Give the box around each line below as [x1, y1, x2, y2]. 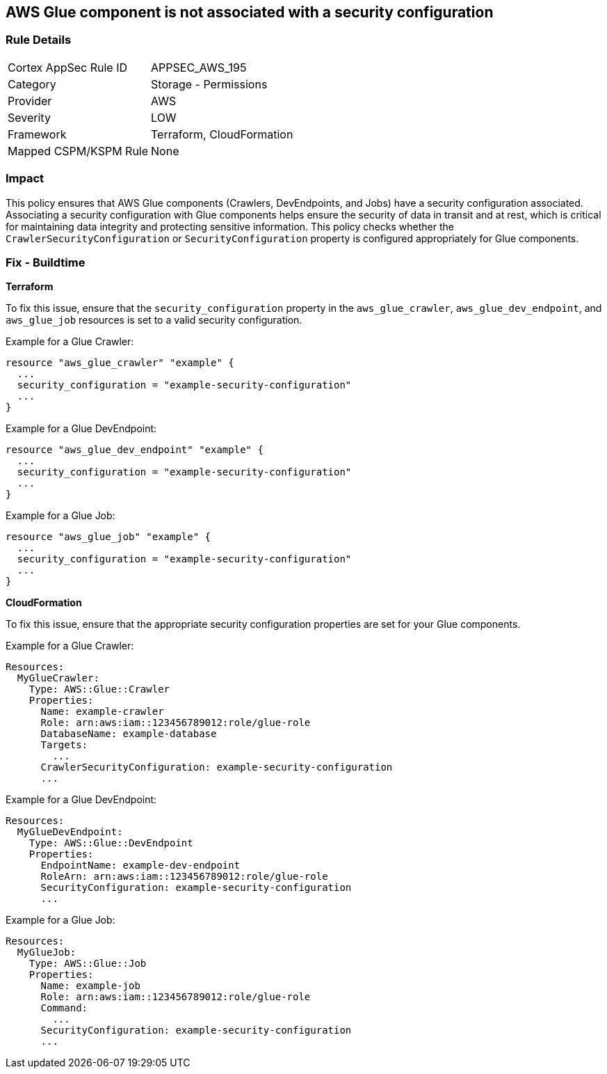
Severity [8, 110, 51, 125]
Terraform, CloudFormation [151, 127, 293, 141]
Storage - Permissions [151, 77, 268, 91]
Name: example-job [40, 980, 140, 992]
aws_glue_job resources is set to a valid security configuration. [6, 314, 302, 326]
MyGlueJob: [17, 947, 76, 958]
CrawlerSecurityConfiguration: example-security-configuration [40, 761, 393, 773]
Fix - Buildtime [6, 255, 86, 269]
